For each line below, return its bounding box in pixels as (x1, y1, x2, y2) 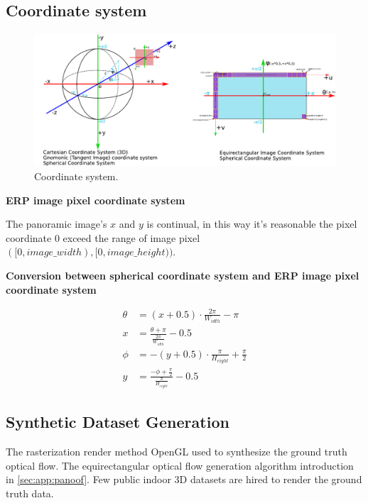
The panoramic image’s (6, 216, 107, 231)
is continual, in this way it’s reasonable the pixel (146, 216, 357, 231)
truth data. (6, 485, 54, 500)
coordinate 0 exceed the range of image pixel (6, 230, 200, 245)
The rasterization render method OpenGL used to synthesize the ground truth (6, 444, 347, 459)
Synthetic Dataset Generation (6, 411, 229, 433)
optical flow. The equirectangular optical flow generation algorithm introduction (6, 458, 354, 472)
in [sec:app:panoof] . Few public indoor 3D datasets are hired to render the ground (6, 472, 362, 487)
